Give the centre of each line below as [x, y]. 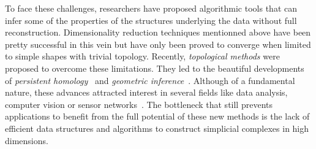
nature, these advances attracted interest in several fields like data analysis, [146, 92]
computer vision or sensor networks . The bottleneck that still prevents [139, 104]
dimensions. [27, 140]
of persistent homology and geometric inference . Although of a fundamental [150, 80]
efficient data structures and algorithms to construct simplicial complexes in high [157, 128]
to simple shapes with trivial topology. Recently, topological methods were [142, 56]
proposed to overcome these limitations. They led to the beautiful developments [155, 68]
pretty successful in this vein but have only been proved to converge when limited [158, 44]
